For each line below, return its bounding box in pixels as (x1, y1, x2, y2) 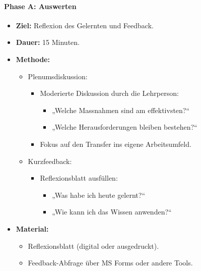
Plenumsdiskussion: (28, 71, 88, 81)
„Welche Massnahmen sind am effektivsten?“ (52, 104, 190, 115)
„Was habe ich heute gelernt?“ (52, 189, 146, 200)
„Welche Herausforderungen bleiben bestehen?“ (52, 122, 197, 132)
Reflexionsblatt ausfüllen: (40, 173, 118, 183)
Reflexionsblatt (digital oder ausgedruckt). (28, 240, 159, 251)
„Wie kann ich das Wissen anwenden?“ (52, 206, 172, 217)
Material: (16, 223, 49, 234)
